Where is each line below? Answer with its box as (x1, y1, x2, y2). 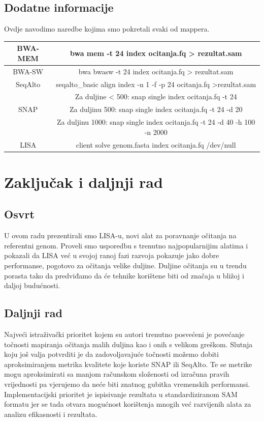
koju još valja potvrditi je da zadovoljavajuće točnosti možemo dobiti (4, 349, 219, 359)
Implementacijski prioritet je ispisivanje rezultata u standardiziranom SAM (4, 388, 238, 399)
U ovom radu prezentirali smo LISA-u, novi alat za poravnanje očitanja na (4, 230, 237, 241)
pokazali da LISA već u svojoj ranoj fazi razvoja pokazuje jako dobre (4, 250, 219, 261)
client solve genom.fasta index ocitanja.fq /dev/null (76, 139, 236, 150)
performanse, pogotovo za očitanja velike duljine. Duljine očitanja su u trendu (4, 260, 247, 270)
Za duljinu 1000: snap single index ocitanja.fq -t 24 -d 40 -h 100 (57, 117, 255, 127)
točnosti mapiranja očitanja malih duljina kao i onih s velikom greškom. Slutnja (4, 339, 253, 349)
